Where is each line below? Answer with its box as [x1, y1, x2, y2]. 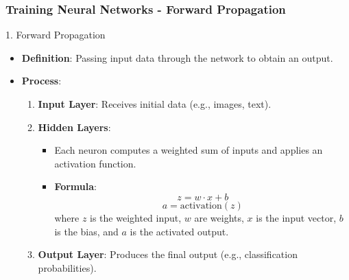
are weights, [194, 210, 244, 224]
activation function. [54, 156, 136, 170]
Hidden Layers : [38, 119, 111, 134]
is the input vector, [256, 210, 337, 224]
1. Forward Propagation [5, 27, 106, 42]
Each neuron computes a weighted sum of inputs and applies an [54, 143, 323, 157]
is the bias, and [54, 224, 119, 238]
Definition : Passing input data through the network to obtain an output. [21, 50, 333, 65]
